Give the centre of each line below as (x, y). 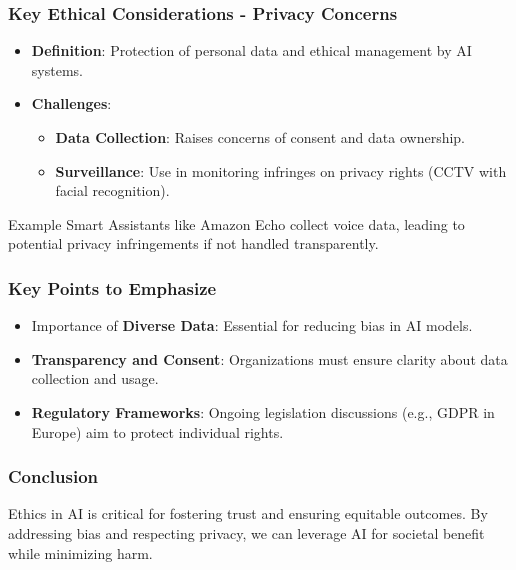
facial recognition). (112, 190)
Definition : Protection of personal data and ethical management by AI (251, 50)
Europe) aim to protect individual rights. (157, 431)
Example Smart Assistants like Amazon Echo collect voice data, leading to (236, 223)
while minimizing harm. (80, 552)
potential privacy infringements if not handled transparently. (193, 243)
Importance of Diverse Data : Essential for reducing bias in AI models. (252, 325)
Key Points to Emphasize (112, 287)
